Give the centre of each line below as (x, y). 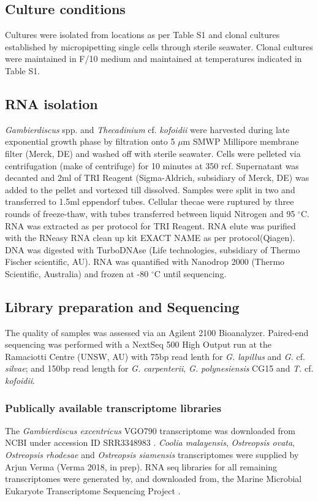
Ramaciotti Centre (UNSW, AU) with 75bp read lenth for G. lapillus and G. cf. (155, 356)
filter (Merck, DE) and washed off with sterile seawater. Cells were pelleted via (153, 153)
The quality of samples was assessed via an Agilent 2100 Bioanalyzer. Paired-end (157, 332)
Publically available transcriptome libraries (113, 407)
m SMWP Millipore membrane (241, 141)
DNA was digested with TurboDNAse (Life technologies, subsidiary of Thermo (153, 249)
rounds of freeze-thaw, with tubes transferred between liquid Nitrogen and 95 (150, 213)
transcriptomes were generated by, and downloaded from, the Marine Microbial (153, 479)
